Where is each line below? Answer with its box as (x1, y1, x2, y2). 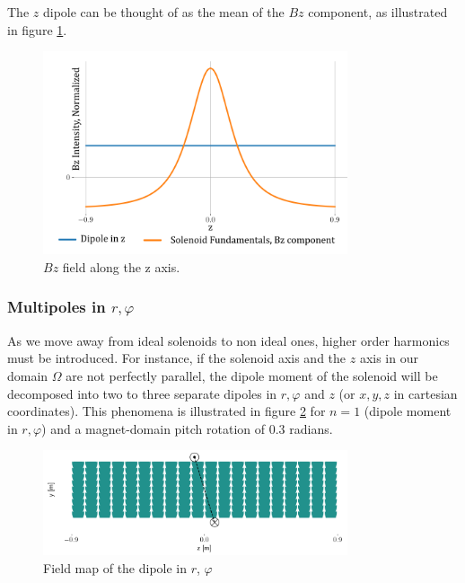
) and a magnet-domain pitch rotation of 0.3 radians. (41, 419, 333, 437)
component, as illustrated (308, 3, 448, 21)
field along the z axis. (62, 257, 180, 276)
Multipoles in (7, 296, 106, 318)
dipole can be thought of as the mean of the (42, 3, 285, 21)
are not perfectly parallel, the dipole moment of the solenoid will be (66, 366, 438, 384)
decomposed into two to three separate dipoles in (7, 384, 277, 402)
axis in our (359, 349, 418, 367)
